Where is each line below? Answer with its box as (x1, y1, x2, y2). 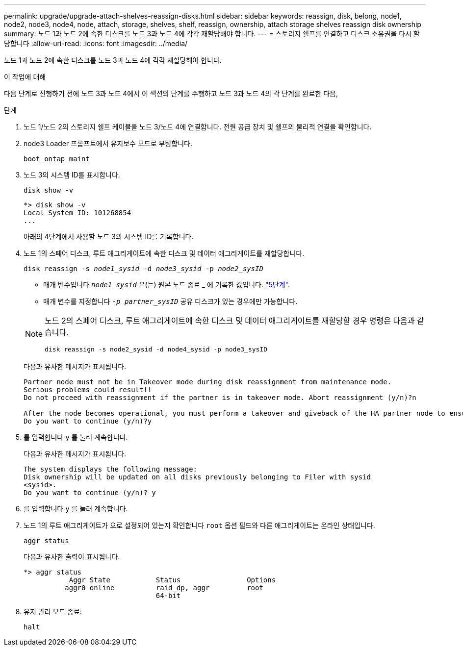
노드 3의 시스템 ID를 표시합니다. (24, 171, 120, 179)
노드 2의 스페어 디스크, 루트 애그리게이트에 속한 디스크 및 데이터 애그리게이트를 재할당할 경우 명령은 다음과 (45, 316, 415, 325)
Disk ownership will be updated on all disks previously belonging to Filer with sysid (24, 473, 371, 481)
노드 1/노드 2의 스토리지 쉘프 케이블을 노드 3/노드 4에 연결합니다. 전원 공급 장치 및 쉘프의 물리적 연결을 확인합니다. (24, 123, 372, 131)
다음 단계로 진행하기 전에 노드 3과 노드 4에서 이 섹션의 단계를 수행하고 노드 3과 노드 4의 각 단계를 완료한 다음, (4, 89, 338, 98)
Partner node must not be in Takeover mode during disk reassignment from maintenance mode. (24, 378, 392, 386)
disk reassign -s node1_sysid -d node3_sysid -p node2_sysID (24, 265, 263, 273)
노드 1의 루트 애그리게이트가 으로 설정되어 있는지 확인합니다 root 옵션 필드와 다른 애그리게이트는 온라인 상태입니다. (24, 521, 375, 529)
